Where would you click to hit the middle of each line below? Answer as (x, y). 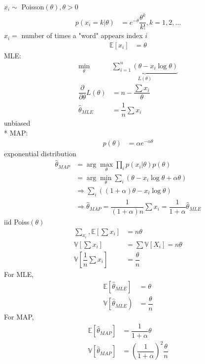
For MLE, (19, 274)
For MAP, (19, 317)
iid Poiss (17, 221)
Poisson (33, 6)
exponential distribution (40, 153)
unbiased (17, 123)
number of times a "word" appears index (82, 35)
